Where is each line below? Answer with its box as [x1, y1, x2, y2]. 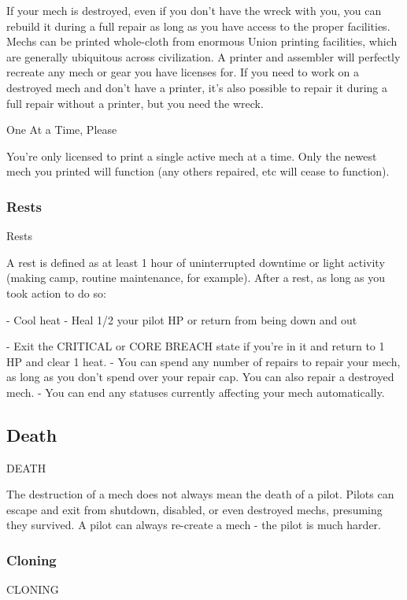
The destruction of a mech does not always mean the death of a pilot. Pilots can [6, 486, 394, 502]
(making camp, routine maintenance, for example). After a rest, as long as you [6, 269, 386, 286]
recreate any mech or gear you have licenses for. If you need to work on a [6, 64, 359, 80]
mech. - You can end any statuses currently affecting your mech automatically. [6, 383, 385, 400]
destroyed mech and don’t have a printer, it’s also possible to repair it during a [6, 79, 388, 95]
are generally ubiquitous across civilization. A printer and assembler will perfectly [6, 48, 401, 65]
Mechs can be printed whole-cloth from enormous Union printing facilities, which [6, 33, 398, 50]
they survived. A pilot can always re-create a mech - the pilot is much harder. [6, 517, 381, 533]
